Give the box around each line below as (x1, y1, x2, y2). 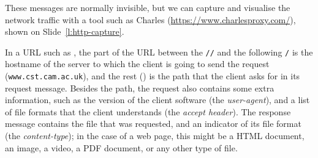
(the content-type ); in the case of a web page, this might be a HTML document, (5, 129, 305, 142)
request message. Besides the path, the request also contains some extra (5, 81, 274, 94)
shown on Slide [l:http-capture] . (5, 25, 124, 38)
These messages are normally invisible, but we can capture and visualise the (5, 1, 290, 13)
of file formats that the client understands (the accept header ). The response (5, 105, 291, 118)
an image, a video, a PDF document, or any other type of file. (5, 141, 238, 154)
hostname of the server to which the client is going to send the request (5, 57, 270, 70)
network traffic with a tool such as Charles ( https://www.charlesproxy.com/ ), (5, 13, 296, 26)
